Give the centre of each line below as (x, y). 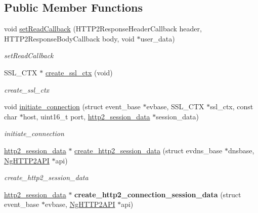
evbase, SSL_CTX (175, 106)
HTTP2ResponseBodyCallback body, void (69, 38)
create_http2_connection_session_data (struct (158, 194)
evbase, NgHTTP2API (80, 204)
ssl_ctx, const (232, 106)
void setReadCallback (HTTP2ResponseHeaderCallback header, (103, 29)
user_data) (158, 38)
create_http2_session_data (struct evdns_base (148, 150)
